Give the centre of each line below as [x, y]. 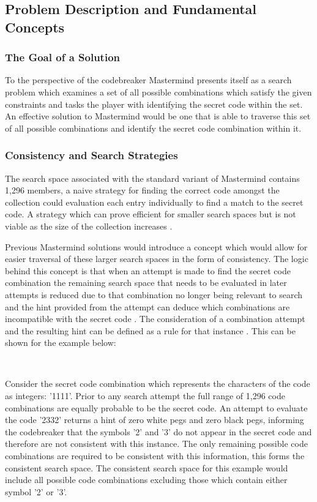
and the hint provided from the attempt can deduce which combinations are [147, 306]
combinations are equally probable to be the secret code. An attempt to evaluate [156, 407]
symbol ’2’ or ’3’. [36, 491]
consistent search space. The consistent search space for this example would [147, 467]
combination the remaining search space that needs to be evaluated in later [146, 283]
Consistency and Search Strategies [91, 155]
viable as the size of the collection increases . [89, 226]
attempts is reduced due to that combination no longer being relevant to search [154, 294]
